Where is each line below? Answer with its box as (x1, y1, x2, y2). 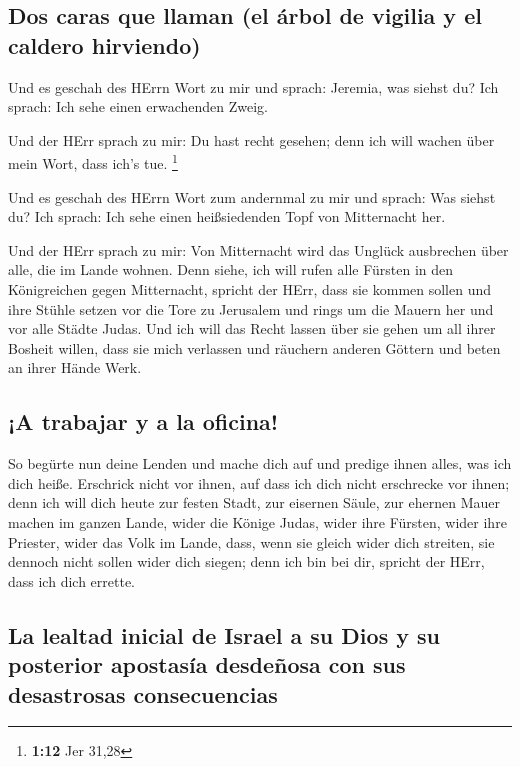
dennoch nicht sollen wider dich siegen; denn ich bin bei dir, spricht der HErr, (8, 551, 485, 572)
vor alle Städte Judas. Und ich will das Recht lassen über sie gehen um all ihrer (8, 318, 496, 339)
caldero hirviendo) (8, 29, 201, 60)
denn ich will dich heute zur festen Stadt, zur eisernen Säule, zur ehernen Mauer (8, 492, 500, 513)
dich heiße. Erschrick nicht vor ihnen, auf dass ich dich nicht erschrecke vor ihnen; (8, 472, 510, 493)
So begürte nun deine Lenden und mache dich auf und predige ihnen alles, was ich (8, 453, 512, 474)
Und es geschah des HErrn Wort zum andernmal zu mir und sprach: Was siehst (8, 186, 496, 207)
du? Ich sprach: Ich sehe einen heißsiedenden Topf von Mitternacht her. (8, 206, 446, 227)
